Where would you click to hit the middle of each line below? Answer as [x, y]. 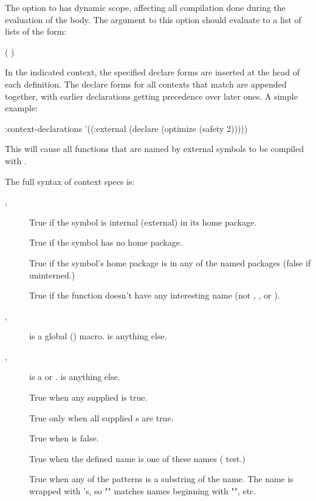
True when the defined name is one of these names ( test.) [137, 458]
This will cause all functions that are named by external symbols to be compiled [154, 149]
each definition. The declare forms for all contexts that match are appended [146, 84]
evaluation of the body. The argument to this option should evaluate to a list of [153, 19]
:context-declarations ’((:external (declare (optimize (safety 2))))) [126, 128]
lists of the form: [36, 31]
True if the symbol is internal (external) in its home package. [143, 222]
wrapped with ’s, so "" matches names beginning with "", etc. [143, 491]
